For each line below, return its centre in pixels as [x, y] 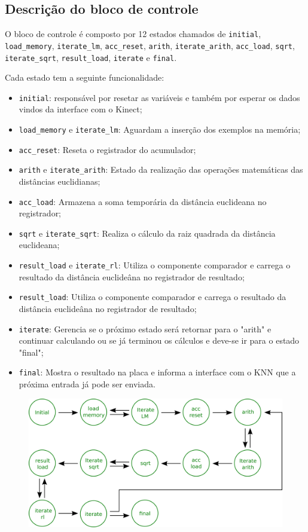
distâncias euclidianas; [60, 181]
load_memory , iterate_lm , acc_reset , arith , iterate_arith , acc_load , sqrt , [150, 45]
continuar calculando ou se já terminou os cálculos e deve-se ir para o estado [159, 340]
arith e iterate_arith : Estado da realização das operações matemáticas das [161, 169]
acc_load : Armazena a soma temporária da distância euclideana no [143, 201]
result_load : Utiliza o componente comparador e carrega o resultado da [153, 297]
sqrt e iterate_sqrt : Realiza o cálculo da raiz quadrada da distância [147, 233]
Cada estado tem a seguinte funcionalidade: [85, 77]
